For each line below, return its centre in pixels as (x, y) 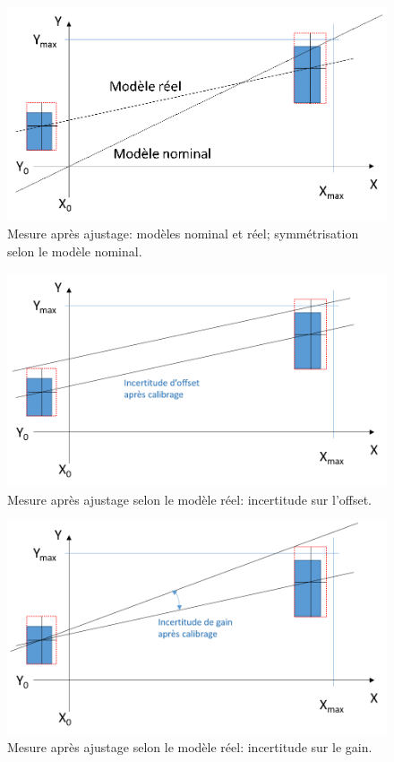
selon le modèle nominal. (75, 251)
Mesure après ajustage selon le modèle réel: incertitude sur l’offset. (190, 499)
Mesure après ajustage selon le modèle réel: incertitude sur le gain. (190, 747)
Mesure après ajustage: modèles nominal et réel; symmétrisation (183, 234)
